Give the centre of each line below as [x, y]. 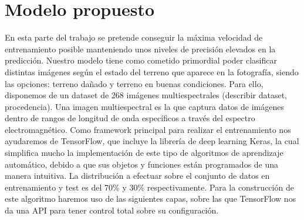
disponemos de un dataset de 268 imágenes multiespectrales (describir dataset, [146, 95]
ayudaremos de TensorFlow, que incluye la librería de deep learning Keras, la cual [152, 141]
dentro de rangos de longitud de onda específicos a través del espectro [130, 118]
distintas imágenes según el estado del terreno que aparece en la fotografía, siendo [152, 71]
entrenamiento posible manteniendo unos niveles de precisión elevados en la [140, 49]
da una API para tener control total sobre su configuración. [112, 210]
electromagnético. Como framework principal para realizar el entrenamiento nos [148, 129]
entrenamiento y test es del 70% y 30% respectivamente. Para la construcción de [149, 187]
